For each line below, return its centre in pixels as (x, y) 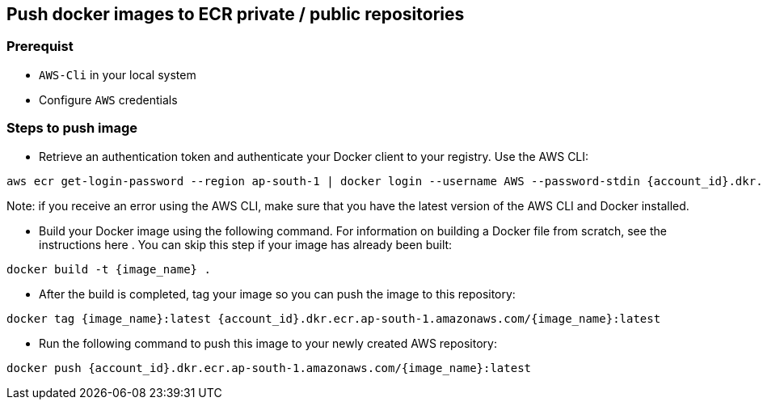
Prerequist (40, 47)
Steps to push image (72, 128)
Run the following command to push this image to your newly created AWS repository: (268, 343)
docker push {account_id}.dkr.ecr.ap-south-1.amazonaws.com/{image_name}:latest (269, 368)
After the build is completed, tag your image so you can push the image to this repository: (277, 294)
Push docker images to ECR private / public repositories (236, 14)
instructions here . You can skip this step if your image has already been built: (246, 244)
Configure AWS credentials (108, 99)
